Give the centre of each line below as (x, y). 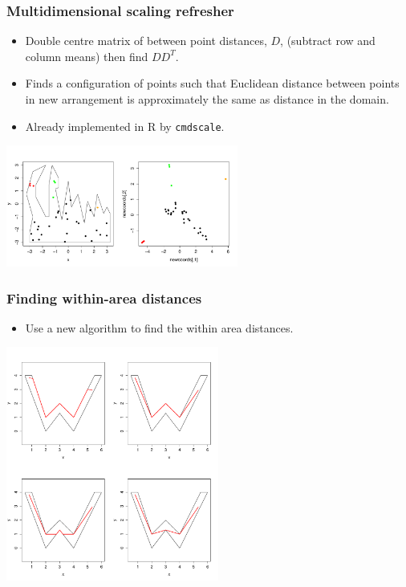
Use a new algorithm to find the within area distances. (159, 327)
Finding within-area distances (104, 298)
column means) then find (87, 56)
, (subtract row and (328, 41)
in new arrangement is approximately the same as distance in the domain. (207, 99)
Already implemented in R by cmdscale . (125, 126)
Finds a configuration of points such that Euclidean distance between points (212, 83)
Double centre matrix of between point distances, (146, 41)
